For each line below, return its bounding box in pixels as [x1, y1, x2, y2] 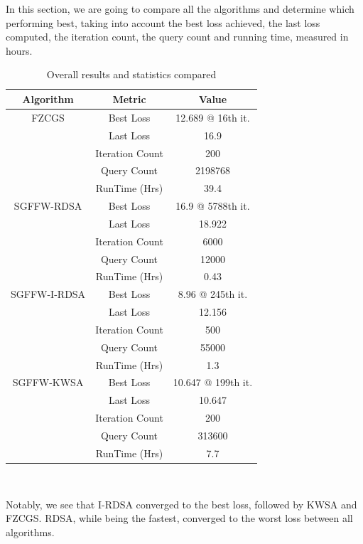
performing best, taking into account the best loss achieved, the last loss [6, 15, 320, 30]
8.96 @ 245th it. [178, 287, 248, 302]
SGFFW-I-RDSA [11, 287, 86, 302]
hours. [6, 43, 33, 58]
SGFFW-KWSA [12, 375, 84, 390]
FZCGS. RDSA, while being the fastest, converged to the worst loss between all [6, 511, 353, 526]
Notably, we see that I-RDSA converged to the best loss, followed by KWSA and [6, 496, 357, 511]
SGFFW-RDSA [13, 198, 82, 213]
